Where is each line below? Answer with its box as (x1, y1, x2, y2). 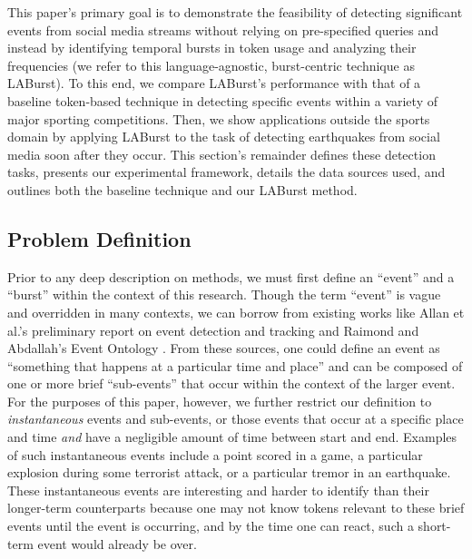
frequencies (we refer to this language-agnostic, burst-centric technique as (7, 55, 415, 74)
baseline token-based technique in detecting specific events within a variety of (7, 91, 438, 110)
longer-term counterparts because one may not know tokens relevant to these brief (7, 498, 465, 517)
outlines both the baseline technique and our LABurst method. (7, 180, 358, 199)
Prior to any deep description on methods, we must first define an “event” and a (7, 267, 455, 286)
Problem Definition (7, 224, 192, 252)
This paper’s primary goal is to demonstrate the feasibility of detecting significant (7, 3, 463, 21)
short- (418, 516, 451, 535)
